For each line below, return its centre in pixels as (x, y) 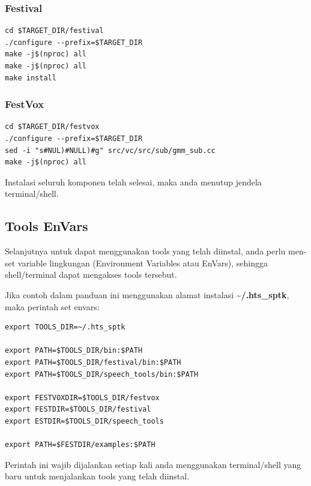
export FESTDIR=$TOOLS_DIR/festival (78, 409)
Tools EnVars (47, 226)
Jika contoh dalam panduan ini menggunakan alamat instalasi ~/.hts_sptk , (147, 294)
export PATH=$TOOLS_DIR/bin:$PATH (74, 351)
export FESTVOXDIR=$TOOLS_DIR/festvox (82, 397)
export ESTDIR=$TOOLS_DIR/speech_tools (84, 421)
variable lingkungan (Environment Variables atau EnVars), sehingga (143, 262)
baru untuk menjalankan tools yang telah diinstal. (97, 476)
